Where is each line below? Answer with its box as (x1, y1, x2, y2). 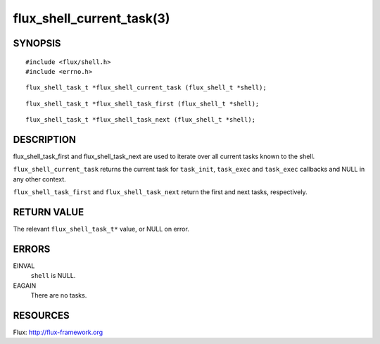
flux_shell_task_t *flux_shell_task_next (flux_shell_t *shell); (25, 116, 256, 124)
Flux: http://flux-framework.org (13, 328, 103, 337)
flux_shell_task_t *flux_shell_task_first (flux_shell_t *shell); (25, 99, 260, 108)
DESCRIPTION (13, 134, 77, 146)
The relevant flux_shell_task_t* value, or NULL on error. (13, 225, 189, 234)
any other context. (13, 174, 66, 183)
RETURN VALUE (13, 206, 84, 218)
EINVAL (13, 262, 35, 270)
